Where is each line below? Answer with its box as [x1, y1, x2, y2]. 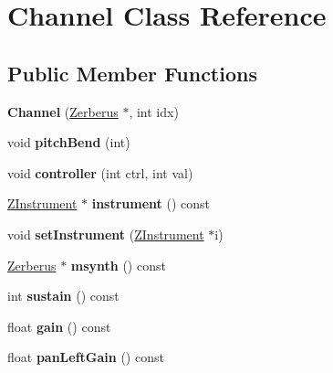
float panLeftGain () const [7, 347, 164, 367]
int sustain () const [7, 286, 120, 305]
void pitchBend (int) [7, 133, 130, 152]
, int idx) [129, 101, 179, 121]
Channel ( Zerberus [7, 101, 119, 121]
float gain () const [7, 316, 111, 336]
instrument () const [91, 194, 211, 213]
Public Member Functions [7, 59, 257, 87]
